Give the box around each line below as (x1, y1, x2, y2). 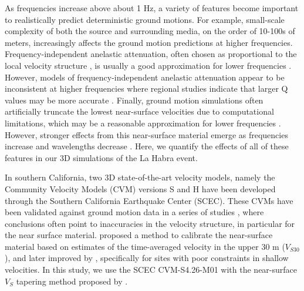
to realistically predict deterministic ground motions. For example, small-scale (5, 13, 285, 25)
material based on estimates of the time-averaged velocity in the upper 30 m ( (5, 240, 285, 252)
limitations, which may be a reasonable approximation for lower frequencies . (5, 116, 281, 129)
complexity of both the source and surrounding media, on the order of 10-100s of (5, 25, 295, 37)
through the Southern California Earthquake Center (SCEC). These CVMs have (5, 194, 293, 206)
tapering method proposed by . (16, 275, 128, 287)
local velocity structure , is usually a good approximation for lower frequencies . (5, 59, 292, 71)
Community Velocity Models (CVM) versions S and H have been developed (5, 182, 276, 195)
